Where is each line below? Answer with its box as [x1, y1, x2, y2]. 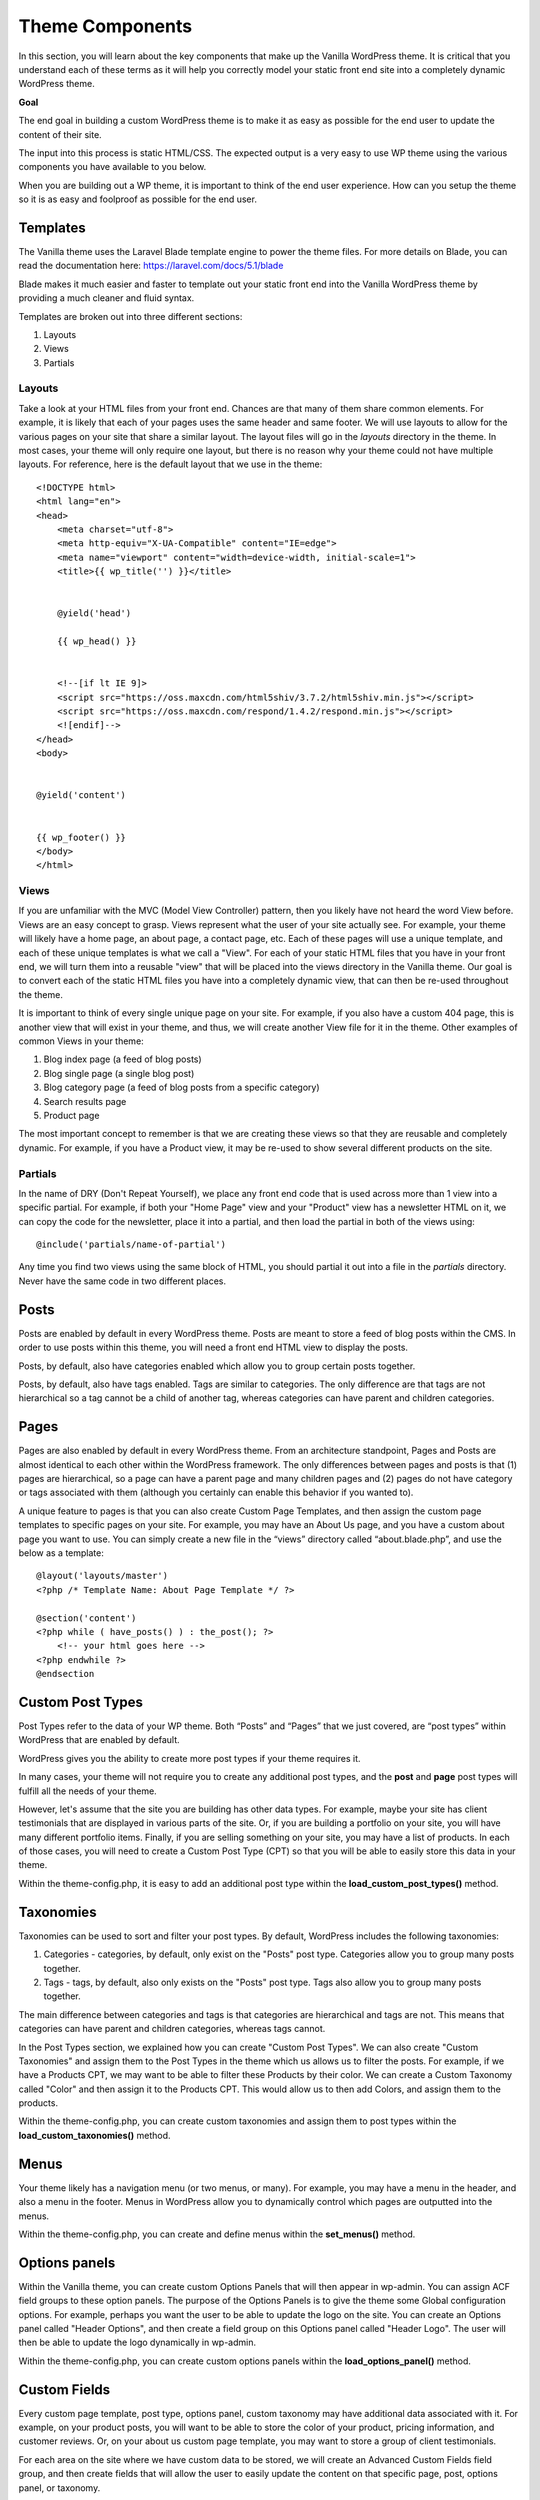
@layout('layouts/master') [36, 1570, 169, 1582]
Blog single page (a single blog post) [43, 1067, 195, 1079]
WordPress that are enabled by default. [18, 1734, 180, 1746]
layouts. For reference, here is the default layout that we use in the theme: [18, 458, 323, 470]
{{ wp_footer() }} [36, 831, 127, 843]
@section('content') [36, 1612, 137, 1624]
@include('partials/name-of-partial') [36, 1239, 227, 1250]
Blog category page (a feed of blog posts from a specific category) [43, 1081, 320, 1094]
